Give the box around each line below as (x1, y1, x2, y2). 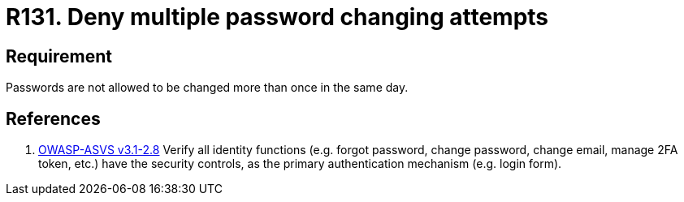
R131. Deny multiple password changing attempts (6, 3, 549, 31)
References (6, 108, 101, 129)
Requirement (6, 45, 113, 67)
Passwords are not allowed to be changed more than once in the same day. (6, 80, 409, 95)
